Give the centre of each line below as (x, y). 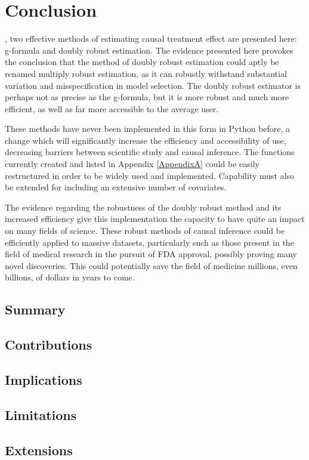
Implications (44, 379)
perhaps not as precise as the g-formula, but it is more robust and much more (147, 97)
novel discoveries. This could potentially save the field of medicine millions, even (151, 265)
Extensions (39, 450)
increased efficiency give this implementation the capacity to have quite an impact (155, 219)
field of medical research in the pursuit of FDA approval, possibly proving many (151, 254)
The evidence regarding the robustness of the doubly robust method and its (143, 207)
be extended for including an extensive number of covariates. (116, 187)
